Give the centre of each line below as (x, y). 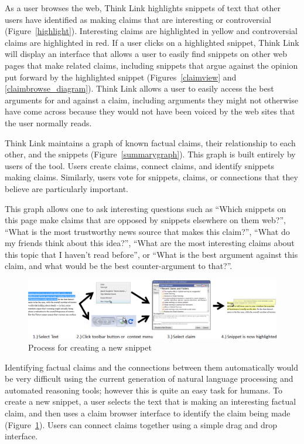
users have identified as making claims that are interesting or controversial (138, 19)
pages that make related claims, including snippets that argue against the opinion (151, 65)
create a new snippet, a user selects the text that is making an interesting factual (151, 401)
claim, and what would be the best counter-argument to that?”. (119, 266)
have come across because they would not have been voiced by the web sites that (150, 111)
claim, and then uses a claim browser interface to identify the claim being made (148, 413)
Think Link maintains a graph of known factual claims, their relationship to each (150, 142)
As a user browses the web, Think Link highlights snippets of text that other (143, 8)
